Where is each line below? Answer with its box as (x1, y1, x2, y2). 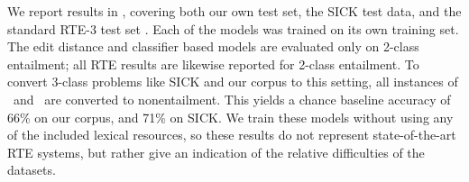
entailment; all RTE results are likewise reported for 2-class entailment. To (7, 54, 419, 73)
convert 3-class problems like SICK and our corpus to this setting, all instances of (7, 72, 458, 91)
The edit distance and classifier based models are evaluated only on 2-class (7, 37, 419, 56)
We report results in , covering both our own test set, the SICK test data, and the (7, 2, 462, 20)
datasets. (7, 160, 56, 179)
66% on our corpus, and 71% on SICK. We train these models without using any (7, 107, 454, 126)
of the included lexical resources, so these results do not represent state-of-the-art (7, 125, 456, 144)
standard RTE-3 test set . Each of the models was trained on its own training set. (7, 19, 459, 38)
